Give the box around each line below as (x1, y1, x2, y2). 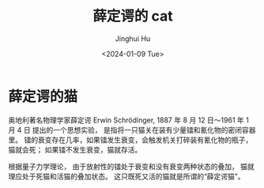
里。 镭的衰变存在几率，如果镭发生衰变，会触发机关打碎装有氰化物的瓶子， (8, 135, 253, 145)
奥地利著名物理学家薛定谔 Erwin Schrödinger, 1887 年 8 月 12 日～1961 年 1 (8, 115, 249, 125)
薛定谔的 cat (92, 7, 173, 25)
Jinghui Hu (115, 33, 151, 43)
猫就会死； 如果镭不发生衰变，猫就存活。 (8, 145, 142, 154)
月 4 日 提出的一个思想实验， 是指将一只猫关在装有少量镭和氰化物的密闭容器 (8, 125, 256, 134)
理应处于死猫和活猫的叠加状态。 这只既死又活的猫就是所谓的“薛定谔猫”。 (8, 171, 245, 181)
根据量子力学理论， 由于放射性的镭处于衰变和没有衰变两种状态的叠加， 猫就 (8, 161, 255, 171)
